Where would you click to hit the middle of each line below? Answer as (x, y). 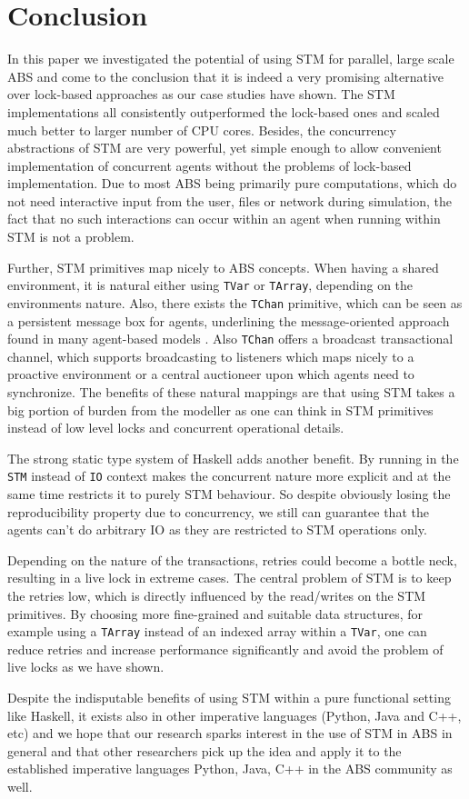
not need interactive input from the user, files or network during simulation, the (230, 200)
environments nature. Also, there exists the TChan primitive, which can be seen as (235, 302)
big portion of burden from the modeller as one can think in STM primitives (220, 409)
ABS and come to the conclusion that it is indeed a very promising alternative (226, 76)
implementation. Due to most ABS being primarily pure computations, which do (232, 183)
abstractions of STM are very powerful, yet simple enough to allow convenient (225, 148)
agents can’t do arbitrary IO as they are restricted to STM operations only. (217, 529)
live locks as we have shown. (86, 667)
